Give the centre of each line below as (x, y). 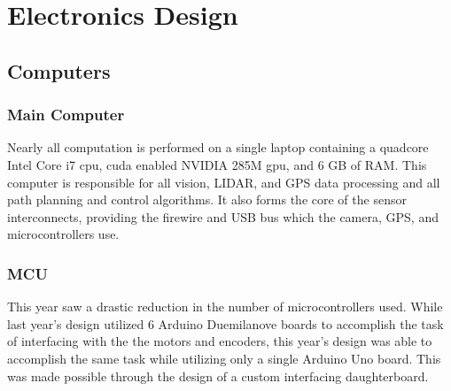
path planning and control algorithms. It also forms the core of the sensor (207, 199)
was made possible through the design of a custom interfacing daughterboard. (218, 376)
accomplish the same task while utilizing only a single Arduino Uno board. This (224, 358)
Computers (59, 70)
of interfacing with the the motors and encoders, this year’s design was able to (220, 341)
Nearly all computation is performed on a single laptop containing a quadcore (218, 147)
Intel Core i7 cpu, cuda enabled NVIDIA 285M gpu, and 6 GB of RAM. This (217, 164)
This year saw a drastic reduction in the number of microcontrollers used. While (225, 307)
